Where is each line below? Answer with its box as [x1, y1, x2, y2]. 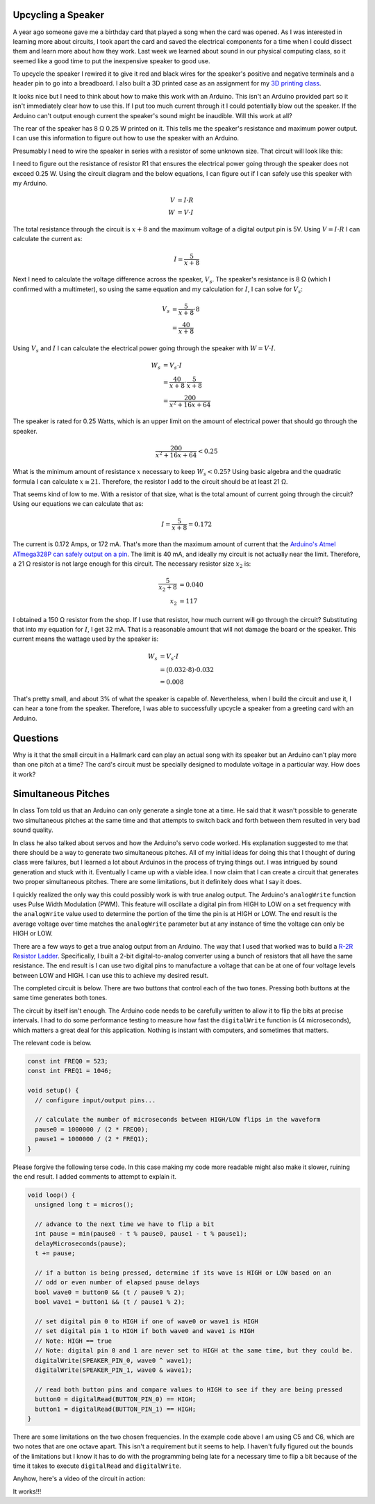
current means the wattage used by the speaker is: [12, 635, 159, 643]
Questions [12, 732, 59, 744]
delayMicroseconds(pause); [35, 1239, 127, 1248]
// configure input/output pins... [35, 1096, 156, 1104]
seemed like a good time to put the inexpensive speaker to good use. [12, 56, 211, 65]
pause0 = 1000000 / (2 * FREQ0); [35, 1125, 149, 1133]
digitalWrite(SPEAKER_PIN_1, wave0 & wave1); [35, 1366, 192, 1374]
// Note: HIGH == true [35, 1337, 112, 1345]
